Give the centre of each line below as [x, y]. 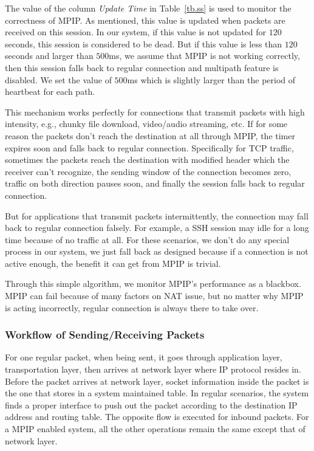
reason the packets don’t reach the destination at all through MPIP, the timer [150, 135]
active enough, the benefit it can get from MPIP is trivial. [113, 263]
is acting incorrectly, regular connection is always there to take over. [132, 307]
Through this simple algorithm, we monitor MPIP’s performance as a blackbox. [153, 284]
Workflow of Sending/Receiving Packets [105, 335]
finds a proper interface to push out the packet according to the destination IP [151, 405]
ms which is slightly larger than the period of [211, 79]
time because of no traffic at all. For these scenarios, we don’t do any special [147, 239]
